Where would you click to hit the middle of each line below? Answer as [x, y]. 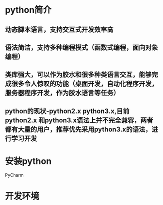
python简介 [28, 10]
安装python [28, 161]
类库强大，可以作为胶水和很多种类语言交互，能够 [78, 75]
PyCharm [14, 175]
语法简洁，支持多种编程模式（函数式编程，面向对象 [81, 47]
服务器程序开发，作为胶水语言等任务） [62, 93]
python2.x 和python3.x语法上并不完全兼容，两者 [79, 120]
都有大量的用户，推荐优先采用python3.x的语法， [78, 129]
